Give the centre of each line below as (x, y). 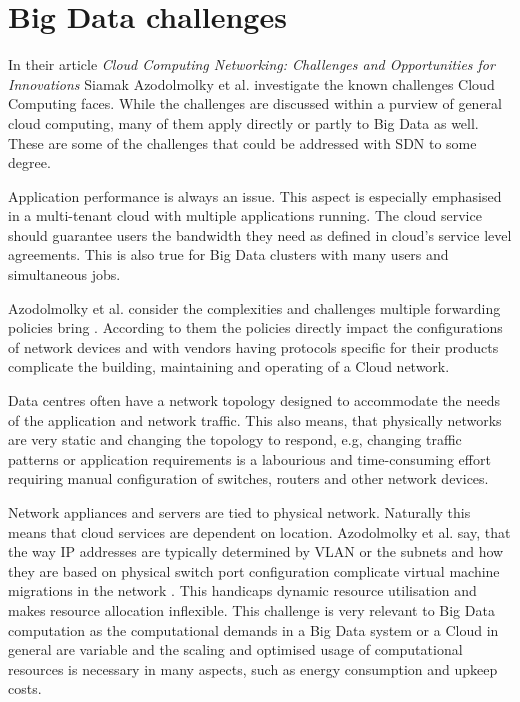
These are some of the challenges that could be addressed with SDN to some (242, 142)
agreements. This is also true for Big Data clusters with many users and (228, 254)
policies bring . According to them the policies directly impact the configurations (255, 327)
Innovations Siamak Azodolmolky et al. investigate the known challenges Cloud (251, 83)
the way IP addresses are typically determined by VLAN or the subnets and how (256, 551)
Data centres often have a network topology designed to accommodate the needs (254, 400)
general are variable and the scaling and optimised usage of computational (235, 649)
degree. (29, 162)
